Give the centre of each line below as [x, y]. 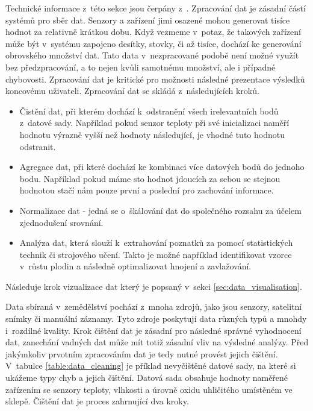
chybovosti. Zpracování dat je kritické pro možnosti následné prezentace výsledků [155, 79]
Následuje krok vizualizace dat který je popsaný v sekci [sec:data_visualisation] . [154, 286]
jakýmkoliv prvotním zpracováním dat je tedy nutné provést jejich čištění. [142, 353]
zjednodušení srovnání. [61, 222]
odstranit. [38, 146]
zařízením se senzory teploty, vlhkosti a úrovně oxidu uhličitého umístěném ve [149, 389]
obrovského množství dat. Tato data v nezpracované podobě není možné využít [152, 55]
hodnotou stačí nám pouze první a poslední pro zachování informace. [147, 190]
